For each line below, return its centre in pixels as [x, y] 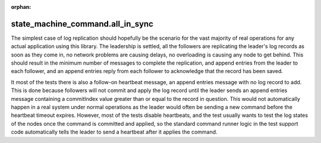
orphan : [21, 7]
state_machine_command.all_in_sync [82, 24]
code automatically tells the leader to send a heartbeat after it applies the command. [114, 132]
